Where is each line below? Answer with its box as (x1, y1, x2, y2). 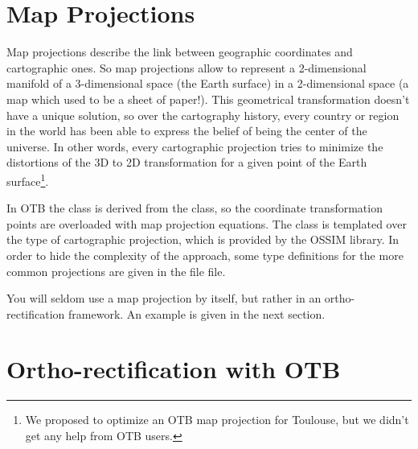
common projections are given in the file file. (6, 262, 226, 279)
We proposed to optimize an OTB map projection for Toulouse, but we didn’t (25, 411, 409, 428)
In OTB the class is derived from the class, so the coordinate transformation (6, 200, 383, 216)
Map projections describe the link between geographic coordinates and (6, 43, 353, 60)
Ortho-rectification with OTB (6, 352, 341, 385)
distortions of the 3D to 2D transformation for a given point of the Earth (6, 154, 367, 171)
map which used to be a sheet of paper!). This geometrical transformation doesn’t (6, 90, 410, 107)
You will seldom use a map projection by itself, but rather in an (6, 290, 322, 307)
